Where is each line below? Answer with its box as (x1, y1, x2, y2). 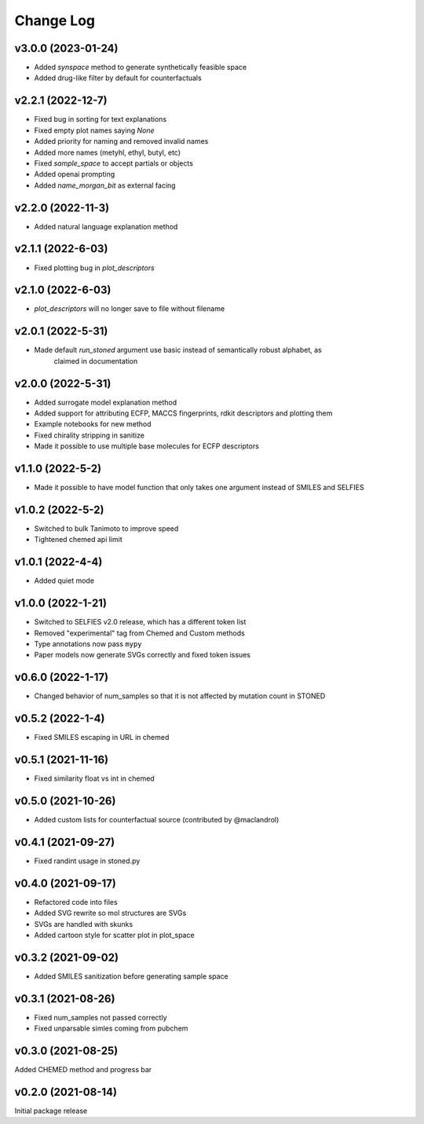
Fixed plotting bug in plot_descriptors (34, 263, 155, 273)
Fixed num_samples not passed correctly (34, 1012, 168, 1022)
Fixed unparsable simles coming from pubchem (34, 1023, 188, 1033)
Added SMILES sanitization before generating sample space (34, 971, 228, 981)
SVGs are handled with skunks (34, 919, 133, 928)
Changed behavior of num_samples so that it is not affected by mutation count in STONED (34, 691, 326, 701)
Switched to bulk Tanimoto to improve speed (34, 524, 179, 533)
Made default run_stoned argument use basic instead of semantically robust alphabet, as (34, 346, 322, 355)
